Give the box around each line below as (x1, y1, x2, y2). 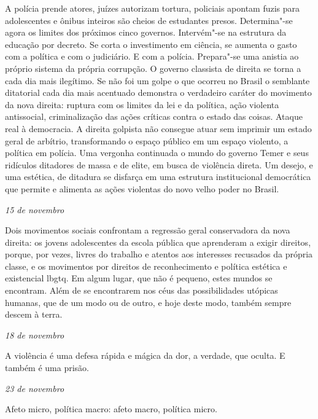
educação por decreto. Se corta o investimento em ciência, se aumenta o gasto (5, 37, 297, 50)
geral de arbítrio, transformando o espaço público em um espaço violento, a (5, 134, 289, 147)
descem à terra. (5, 308, 63, 321)
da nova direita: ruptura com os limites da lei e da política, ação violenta (5, 98, 279, 111)
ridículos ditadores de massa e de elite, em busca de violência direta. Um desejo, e (5, 158, 313, 171)
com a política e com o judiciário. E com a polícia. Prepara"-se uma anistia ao (5, 50, 299, 63)
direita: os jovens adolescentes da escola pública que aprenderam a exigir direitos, (5, 235, 311, 248)
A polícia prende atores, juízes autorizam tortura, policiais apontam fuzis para (5, 2, 300, 14)
